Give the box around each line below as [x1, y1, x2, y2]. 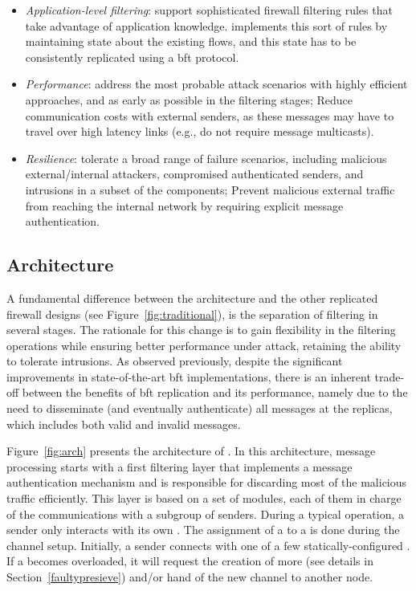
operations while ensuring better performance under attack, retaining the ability [6, 336, 402, 353]
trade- [374, 368, 405, 385]
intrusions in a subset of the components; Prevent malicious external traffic [25, 181, 395, 198]
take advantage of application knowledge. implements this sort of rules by [25, 17, 388, 34]
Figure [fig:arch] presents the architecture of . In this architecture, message [6, 442, 376, 459]
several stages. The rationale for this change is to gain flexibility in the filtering [6, 321, 396, 338]
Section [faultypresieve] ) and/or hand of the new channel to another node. [6, 569, 373, 585]
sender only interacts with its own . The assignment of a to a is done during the [6, 521, 400, 538]
